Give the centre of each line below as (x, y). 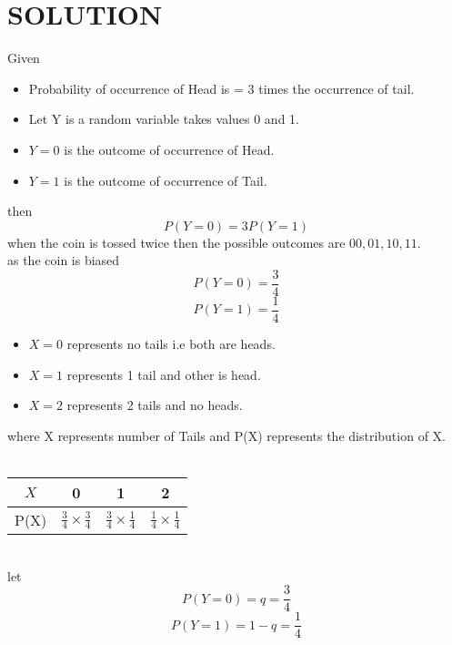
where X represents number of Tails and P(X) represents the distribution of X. (226, 435)
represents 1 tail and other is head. (164, 374)
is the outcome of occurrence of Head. (169, 149)
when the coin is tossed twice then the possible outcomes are (176, 242)
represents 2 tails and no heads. (155, 405)
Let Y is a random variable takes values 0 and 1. (164, 119)
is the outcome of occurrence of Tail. (166, 180)
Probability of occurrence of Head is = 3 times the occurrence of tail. (221, 88)
